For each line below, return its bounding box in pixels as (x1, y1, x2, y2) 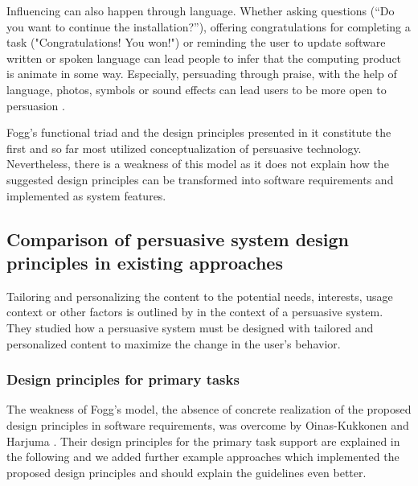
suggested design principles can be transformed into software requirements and (6, 171, 394, 187)
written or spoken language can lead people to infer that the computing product (6, 49, 402, 66)
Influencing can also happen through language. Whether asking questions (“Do (6, 2, 395, 19)
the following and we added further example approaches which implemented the (6, 448, 400, 465)
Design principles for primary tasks (6, 369, 240, 389)
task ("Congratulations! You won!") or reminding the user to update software (6, 34, 386, 51)
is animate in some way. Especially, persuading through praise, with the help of (6, 65, 397, 82)
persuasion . (6, 97, 65, 113)
